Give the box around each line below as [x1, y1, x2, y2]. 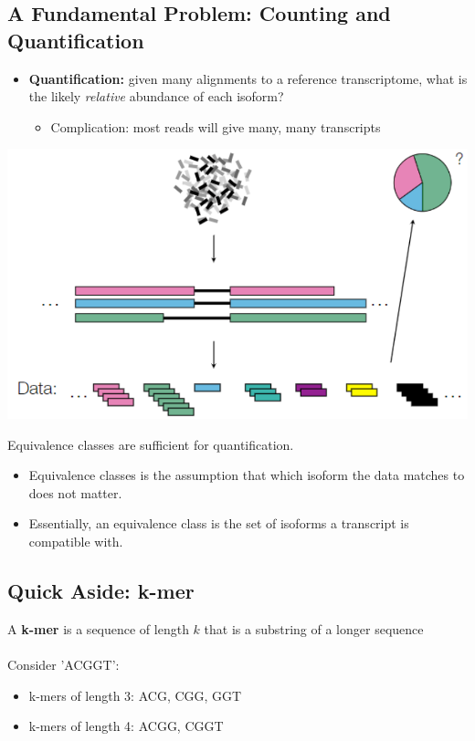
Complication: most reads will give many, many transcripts [50, 117, 381, 136]
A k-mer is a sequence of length [7, 619, 189, 638]
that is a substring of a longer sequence [204, 619, 424, 638]
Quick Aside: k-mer [7, 576, 195, 604]
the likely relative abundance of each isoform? [28, 87, 284, 106]
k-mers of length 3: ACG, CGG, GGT [28, 685, 242, 704]
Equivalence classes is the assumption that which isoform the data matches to [28, 465, 465, 485]
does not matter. [28, 483, 122, 502]
